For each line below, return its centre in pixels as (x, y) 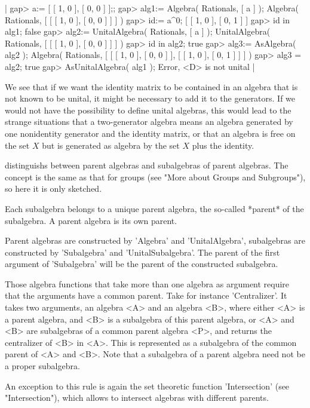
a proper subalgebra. (42, 366)
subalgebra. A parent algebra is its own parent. (91, 220)
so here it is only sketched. (53, 188)
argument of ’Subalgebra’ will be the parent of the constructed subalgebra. (142, 264)
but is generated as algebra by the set (111, 145)
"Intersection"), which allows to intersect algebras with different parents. (137, 398)
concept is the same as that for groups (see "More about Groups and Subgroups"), (155, 177)
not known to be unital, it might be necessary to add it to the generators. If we (150, 98)
